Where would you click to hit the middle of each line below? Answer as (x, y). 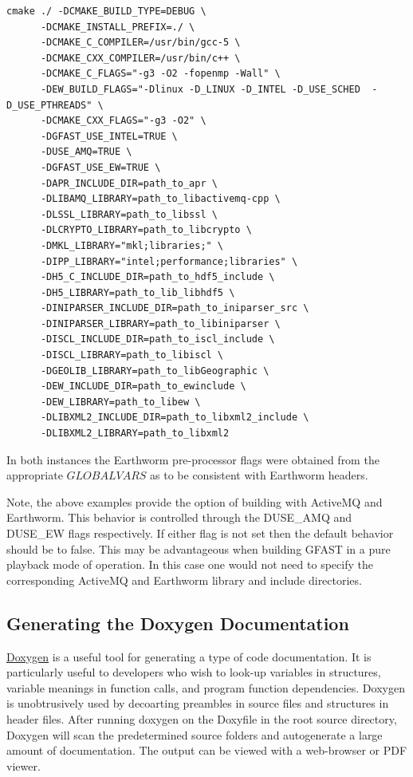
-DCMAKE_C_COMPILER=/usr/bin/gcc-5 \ (140, 43)
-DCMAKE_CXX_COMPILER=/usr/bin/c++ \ (140, 58)
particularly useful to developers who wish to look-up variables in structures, (194, 672)
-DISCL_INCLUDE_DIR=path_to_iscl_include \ (157, 339)
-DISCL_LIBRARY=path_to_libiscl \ (132, 355)
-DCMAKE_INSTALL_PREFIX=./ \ (118, 27)
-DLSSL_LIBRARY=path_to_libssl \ (129, 214)
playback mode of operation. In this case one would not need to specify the (190, 564)
